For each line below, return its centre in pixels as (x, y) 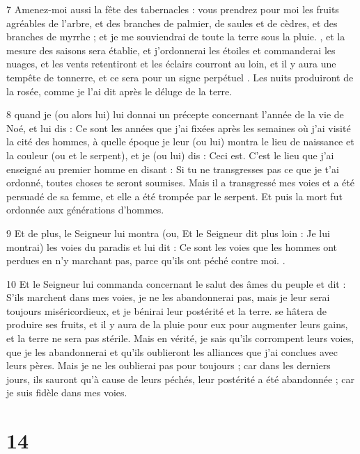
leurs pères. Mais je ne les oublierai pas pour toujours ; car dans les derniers (169, 365)
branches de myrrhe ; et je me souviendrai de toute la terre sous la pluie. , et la (176, 37)
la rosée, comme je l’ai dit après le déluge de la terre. (119, 91)
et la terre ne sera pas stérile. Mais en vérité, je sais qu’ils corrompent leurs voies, (180, 338)
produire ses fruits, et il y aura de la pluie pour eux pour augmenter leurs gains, (177, 324)
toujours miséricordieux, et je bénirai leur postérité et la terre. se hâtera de (166, 310)
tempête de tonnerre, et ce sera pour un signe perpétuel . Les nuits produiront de (180, 77)
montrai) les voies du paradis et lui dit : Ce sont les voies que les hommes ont (172, 246)
